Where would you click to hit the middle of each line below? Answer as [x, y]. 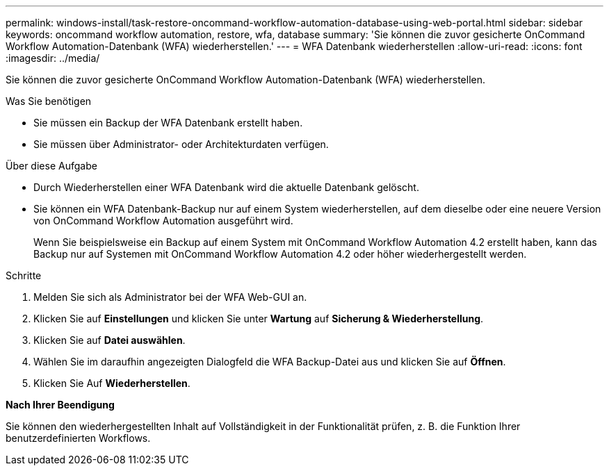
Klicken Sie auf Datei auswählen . [109, 340]
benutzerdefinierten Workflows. [78, 438]
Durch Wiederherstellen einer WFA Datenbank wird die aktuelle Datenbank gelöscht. [226, 187]
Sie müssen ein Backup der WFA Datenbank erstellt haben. [168, 123]
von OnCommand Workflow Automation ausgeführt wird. [163, 221]
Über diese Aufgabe [51, 166]
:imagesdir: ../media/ [53, 58]
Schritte [24, 275]
